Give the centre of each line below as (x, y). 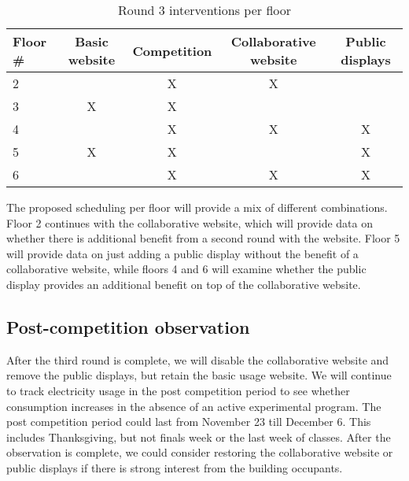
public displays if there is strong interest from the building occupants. (175, 467)
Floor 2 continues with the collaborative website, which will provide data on (190, 222)
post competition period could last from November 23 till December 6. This (189, 422)
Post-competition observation (128, 326)
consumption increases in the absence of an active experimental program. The (194, 406)
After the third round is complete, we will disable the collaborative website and (198, 359)
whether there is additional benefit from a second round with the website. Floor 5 (203, 238)
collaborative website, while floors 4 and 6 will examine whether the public (186, 269)
